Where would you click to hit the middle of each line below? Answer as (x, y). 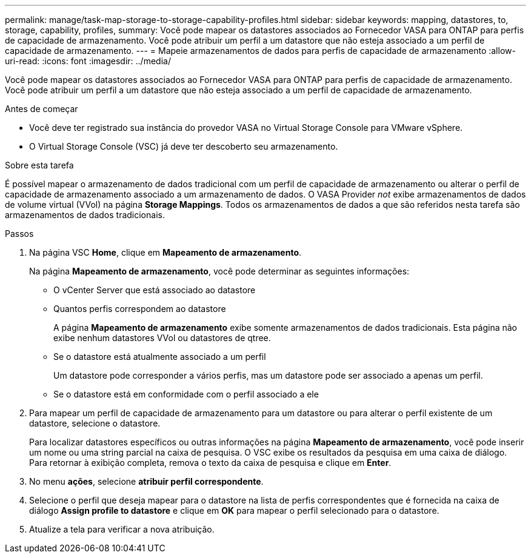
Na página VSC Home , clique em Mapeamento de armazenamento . (165, 252)
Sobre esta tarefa (39, 165)
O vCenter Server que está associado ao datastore (155, 290)
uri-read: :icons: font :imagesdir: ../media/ (88, 61)
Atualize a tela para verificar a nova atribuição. (122, 529)
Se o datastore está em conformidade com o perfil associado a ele (186, 394)
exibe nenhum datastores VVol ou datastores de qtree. (162, 338)
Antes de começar (42, 109)
